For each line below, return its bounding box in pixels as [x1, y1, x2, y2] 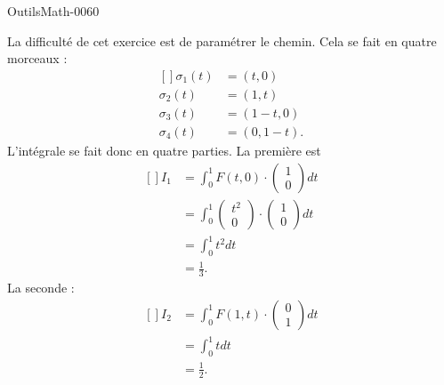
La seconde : [7, 278, 75, 297]
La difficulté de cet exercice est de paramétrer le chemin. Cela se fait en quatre [7, 31, 437, 50]
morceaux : [7, 49, 68, 68]
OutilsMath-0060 [7, 2, 100, 20]
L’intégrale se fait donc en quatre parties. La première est [7, 140, 321, 159]
